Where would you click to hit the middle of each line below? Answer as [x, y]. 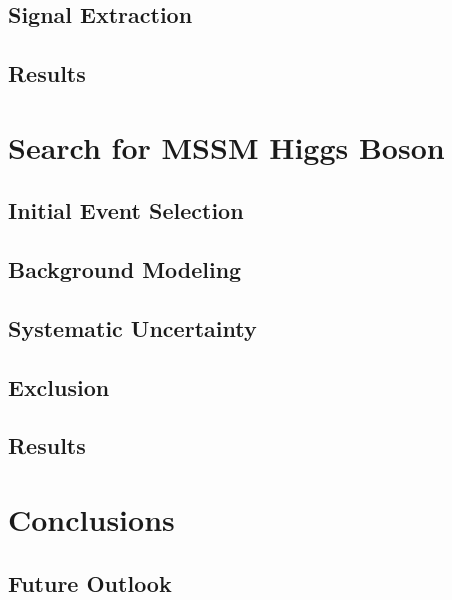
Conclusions [91, 519]
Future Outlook [90, 582]
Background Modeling [125, 269]
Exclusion [59, 386]
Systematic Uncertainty [132, 327]
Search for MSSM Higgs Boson [226, 146]
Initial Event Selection [126, 210]
